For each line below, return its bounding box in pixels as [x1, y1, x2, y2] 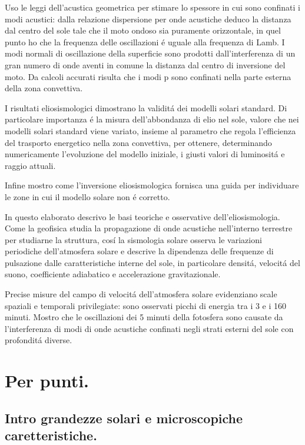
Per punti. [5, 368, 89, 393]
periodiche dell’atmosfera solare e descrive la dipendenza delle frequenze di [5, 245, 274, 257]
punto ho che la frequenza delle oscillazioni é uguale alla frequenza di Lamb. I [5, 35, 285, 48]
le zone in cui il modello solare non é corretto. [5, 190, 170, 202]
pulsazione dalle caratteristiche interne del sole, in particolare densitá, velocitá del [5, 256, 300, 268]
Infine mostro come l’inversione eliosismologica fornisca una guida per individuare [5, 179, 299, 191]
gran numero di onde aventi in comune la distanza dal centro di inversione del [5, 58, 286, 71]
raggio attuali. [5, 159, 56, 171]
